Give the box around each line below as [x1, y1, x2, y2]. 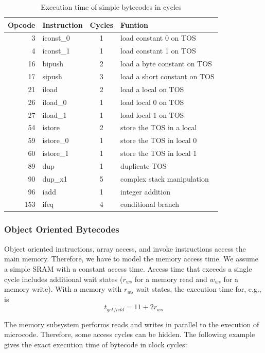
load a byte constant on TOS [120, 58, 212, 69]
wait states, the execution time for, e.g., [136, 284, 261, 294]
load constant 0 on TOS [120, 32, 196, 43]
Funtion [120, 19, 149, 30]
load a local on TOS [120, 83, 184, 94]
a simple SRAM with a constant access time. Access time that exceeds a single [4, 263, 252, 274]
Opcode [8, 19, 36, 30]
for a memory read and [134, 273, 207, 284]
